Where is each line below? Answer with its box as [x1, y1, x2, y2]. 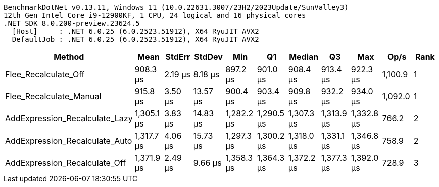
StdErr [165, 52, 190, 62]
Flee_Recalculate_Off [5, 69, 85, 79]
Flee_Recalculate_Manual [5, 91, 102, 101]
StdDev [194, 52, 223, 62]
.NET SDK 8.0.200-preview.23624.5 [4, 19, 140, 27]
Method [54, 52, 84, 62]
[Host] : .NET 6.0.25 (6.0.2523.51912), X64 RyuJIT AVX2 [12, 27, 259, 35]
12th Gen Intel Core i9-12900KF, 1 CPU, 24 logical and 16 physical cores [4, 11, 306, 19]
